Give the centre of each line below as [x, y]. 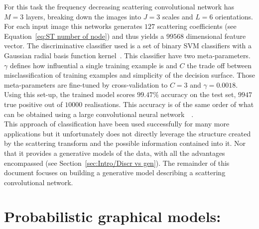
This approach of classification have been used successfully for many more [117, 124]
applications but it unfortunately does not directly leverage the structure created [128, 133]
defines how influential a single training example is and [93, 65]
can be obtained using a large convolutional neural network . [99, 114]
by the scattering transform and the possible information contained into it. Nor [125, 143]
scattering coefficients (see [197, 26]
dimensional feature [216, 36]
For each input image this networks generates [73, 26]
